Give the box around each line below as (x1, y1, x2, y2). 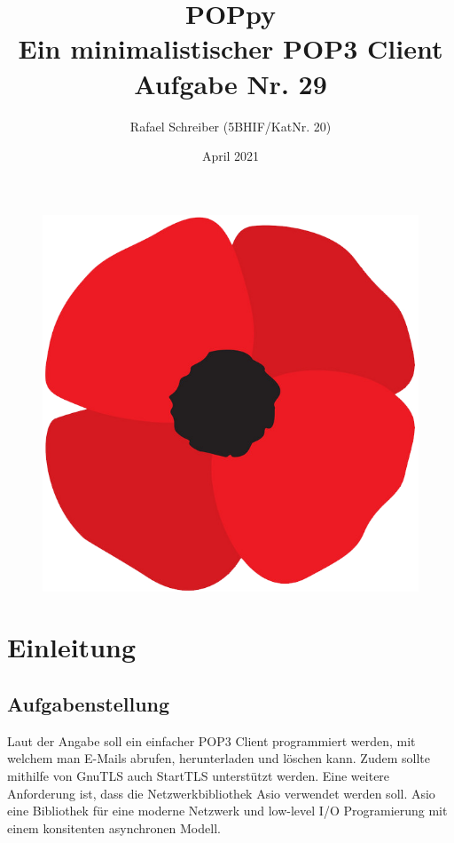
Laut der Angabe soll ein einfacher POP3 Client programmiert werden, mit (7, 731, 416, 750)
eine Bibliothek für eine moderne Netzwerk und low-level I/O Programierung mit (7, 801, 448, 820)
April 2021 (201, 147, 260, 165)
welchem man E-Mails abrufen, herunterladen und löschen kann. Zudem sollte (7, 749, 430, 767)
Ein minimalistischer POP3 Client (18, 30, 443, 67)
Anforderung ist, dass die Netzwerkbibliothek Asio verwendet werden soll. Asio (7, 783, 435, 802)
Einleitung (7, 629, 137, 665)
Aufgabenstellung (7, 690, 170, 718)
